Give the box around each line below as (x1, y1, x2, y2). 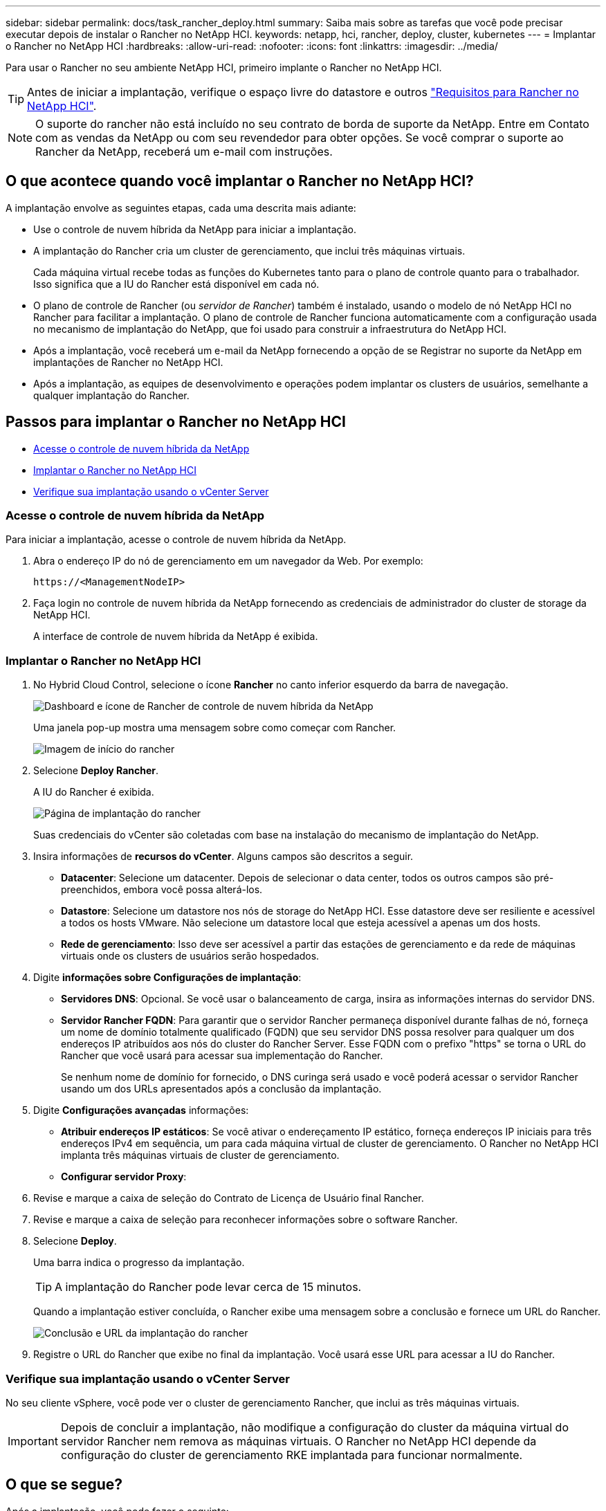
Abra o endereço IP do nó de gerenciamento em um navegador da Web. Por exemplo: (33, 555, 423, 567)
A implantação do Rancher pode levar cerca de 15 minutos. (55, 1280, 362, 1294)
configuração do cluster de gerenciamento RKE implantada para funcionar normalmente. (60, 1447, 523, 1462)
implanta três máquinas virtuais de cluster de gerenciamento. (61, 1149, 340, 1162)
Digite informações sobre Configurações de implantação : (33, 971, 302, 984)
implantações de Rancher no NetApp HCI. (33, 356, 223, 368)
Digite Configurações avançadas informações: (33, 1104, 249, 1117)
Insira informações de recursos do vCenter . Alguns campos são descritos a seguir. (33, 850, 414, 863)
